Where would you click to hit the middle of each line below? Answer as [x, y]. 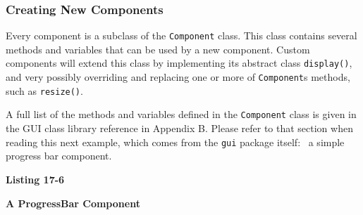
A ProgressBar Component [73, 203]
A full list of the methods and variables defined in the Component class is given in [181, 114]
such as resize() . [44, 90]
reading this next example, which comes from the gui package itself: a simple [175, 142]
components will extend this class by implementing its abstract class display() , [179, 63]
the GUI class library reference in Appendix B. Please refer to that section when [179, 128]
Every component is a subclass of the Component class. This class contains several [181, 35]
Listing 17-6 [35, 179]
